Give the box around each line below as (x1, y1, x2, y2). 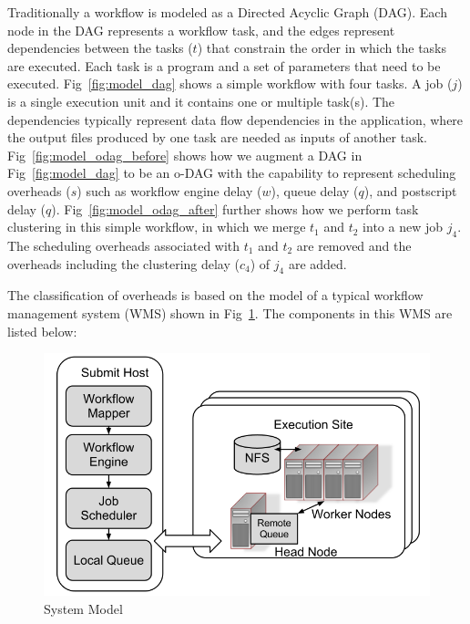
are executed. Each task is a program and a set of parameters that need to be (7, 56, 441, 75)
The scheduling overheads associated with (7, 235, 240, 255)
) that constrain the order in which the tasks (197, 38, 447, 57)
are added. (288, 254, 347, 273)
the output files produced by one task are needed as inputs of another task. (7, 128, 427, 147)
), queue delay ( (271, 181, 359, 200)
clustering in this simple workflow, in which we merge (7, 217, 306, 236)
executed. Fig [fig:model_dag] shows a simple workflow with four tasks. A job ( (7, 74, 453, 93)
